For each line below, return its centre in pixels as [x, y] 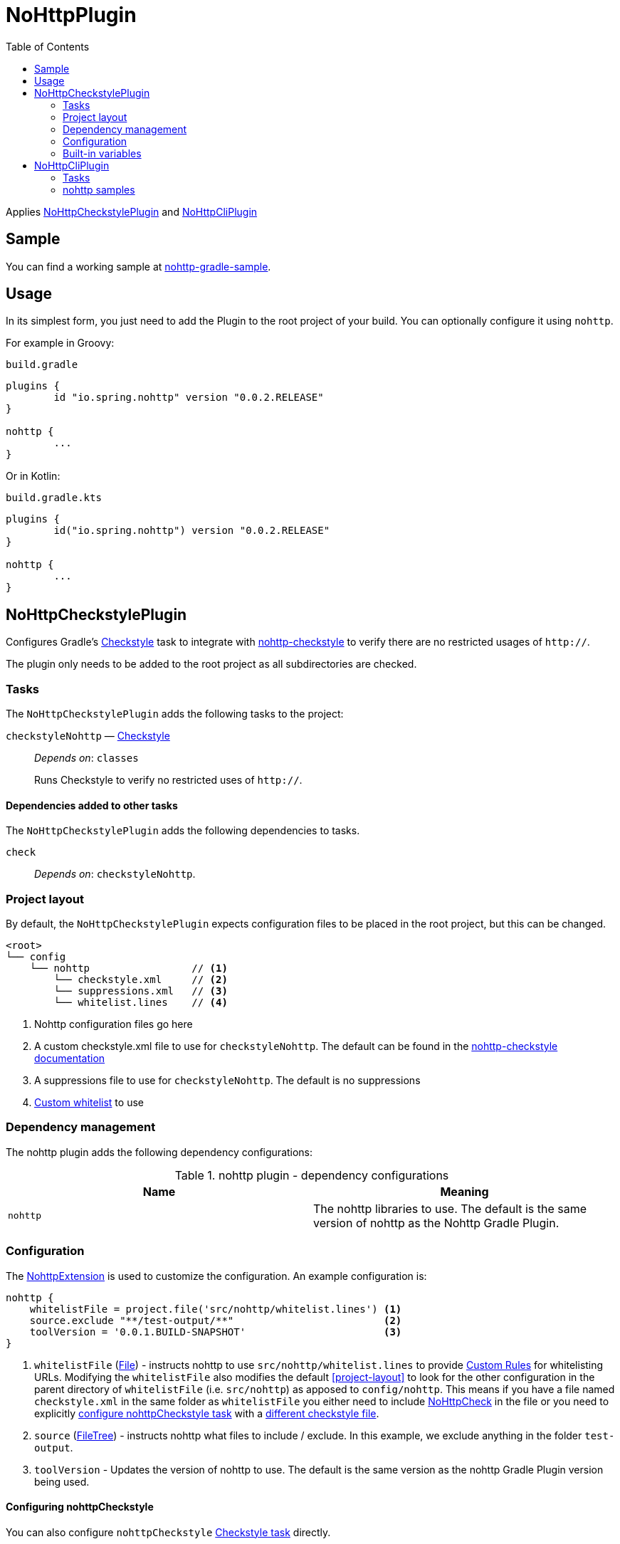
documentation [70, 1058]
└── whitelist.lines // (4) [141, 1002]
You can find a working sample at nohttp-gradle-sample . [138, 266]
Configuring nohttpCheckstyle [80, 1507]
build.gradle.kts [54, 498]
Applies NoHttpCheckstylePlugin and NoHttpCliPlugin [132, 211]
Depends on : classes [86, 758]
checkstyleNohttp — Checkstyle [88, 736]
